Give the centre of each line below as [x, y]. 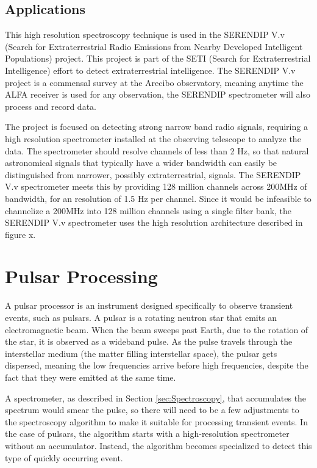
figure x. [20, 234]
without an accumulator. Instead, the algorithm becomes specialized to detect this [158, 445]
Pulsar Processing [81, 276]
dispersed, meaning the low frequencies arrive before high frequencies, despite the [157, 365]
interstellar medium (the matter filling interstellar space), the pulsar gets [141, 353]
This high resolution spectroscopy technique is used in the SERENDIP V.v [145, 34]
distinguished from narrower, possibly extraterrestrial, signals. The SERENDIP [153, 174]
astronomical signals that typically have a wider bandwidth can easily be [141, 163]
